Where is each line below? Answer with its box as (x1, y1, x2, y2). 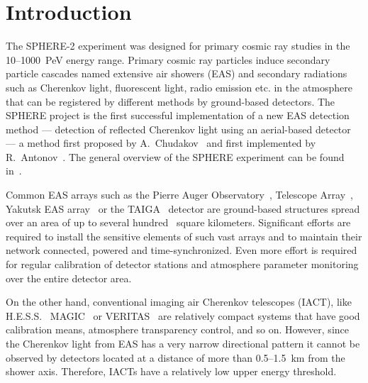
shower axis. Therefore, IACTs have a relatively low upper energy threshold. (6, 364, 337, 379)
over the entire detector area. (6, 270, 132, 285)
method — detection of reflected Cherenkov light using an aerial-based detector (6, 121, 351, 136)
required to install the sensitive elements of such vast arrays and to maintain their (6, 228, 362, 243)
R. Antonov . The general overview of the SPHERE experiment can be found (6, 149, 345, 164)
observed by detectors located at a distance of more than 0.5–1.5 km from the (6, 350, 345, 365)
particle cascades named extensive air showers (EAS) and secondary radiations (6, 66, 347, 81)
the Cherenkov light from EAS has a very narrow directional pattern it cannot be (6, 336, 360, 350)
